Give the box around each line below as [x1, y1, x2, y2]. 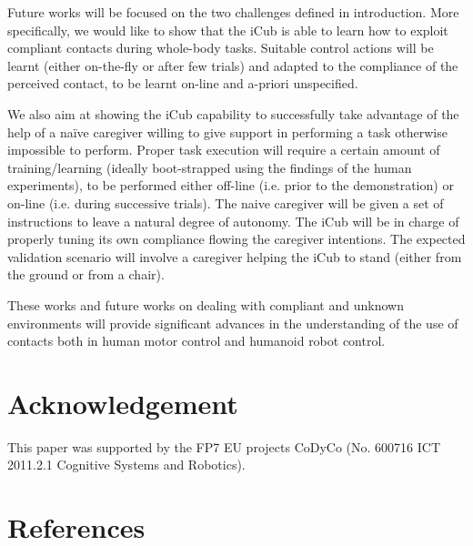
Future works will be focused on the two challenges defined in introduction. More [7, 3, 459, 21]
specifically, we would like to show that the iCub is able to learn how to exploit [7, 20, 448, 39]
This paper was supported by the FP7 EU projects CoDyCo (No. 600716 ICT [7, 437, 441, 456]
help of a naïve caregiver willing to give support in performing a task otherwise [7, 122, 448, 141]
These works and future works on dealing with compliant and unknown [7, 295, 404, 314]
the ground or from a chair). [7, 265, 165, 284]
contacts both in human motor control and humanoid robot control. [7, 331, 386, 350]
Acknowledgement [7, 384, 238, 421]
